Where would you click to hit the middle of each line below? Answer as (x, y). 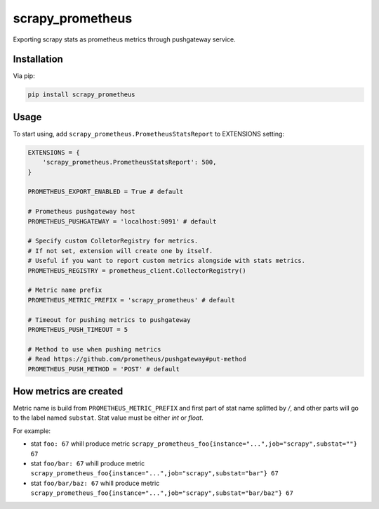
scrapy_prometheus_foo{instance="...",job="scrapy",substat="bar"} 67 (154, 473)
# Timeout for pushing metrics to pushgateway (109, 320)
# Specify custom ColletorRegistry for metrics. (113, 241)
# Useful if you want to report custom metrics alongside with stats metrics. (166, 261)
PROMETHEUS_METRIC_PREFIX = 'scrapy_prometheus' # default (131, 300)
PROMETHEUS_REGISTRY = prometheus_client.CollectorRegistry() (137, 270)
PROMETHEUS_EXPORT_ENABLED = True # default (106, 192)
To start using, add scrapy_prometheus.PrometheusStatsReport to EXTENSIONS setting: (148, 134)
